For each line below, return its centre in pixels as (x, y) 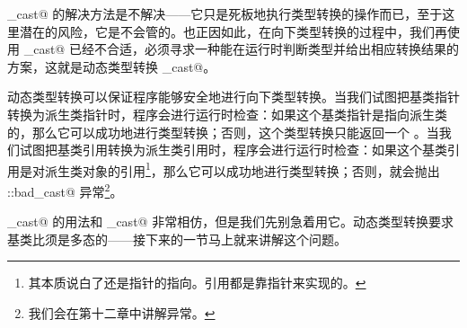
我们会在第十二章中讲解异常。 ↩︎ (122, 313)
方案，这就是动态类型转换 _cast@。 (112, 66)
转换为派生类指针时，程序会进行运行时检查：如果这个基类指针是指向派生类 (227, 114)
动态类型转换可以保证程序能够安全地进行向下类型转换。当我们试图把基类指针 (233, 97)
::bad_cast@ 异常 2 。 (65, 190)
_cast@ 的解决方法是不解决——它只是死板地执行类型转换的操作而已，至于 (225, 13)
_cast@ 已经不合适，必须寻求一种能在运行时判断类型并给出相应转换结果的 (241, 49)
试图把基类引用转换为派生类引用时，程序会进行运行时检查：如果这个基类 (233, 150)
